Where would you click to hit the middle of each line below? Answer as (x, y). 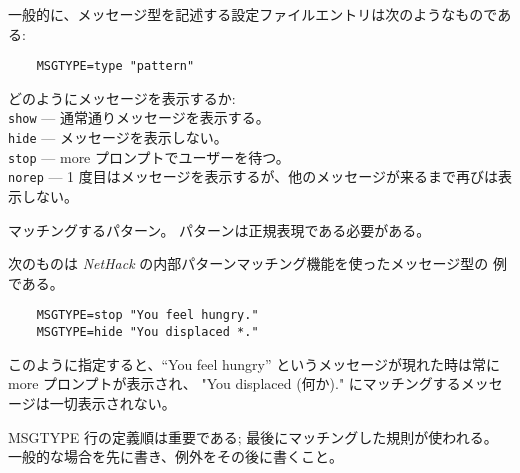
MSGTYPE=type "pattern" (115, 66)
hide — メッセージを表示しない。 (118, 137)
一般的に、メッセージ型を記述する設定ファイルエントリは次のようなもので (253, 14)
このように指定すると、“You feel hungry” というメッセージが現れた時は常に (254, 363)
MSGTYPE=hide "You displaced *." (147, 332)
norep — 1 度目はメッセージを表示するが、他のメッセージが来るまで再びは (253, 176)
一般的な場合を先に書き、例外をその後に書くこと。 (176, 456)
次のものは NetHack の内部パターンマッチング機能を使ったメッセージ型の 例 (257, 263)
